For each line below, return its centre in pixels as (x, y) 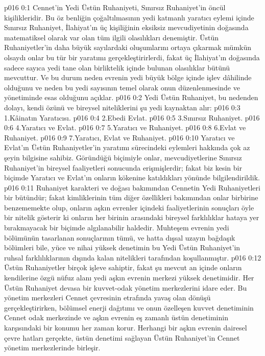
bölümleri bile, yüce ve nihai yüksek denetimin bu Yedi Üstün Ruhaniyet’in (122, 247)
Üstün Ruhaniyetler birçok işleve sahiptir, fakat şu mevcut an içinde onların (123, 267)
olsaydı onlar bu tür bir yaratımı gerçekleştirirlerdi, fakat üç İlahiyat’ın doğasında (132, 57)
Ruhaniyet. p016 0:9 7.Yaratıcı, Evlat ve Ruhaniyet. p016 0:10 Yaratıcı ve (119, 137)
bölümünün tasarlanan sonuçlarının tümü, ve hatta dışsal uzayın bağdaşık (120, 237)
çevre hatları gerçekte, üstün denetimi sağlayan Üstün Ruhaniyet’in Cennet (122, 337)
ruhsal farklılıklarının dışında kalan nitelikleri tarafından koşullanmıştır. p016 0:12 (133, 257)
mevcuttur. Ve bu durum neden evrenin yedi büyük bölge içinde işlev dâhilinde (128, 77)
